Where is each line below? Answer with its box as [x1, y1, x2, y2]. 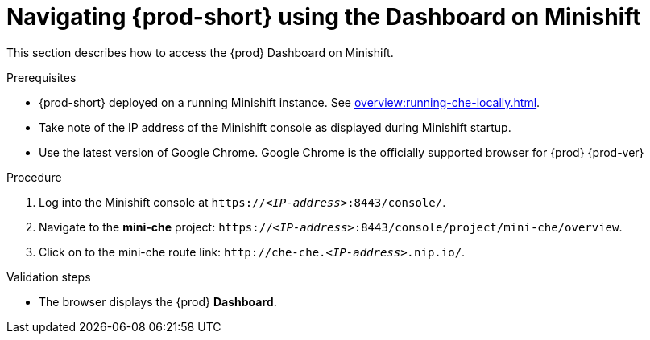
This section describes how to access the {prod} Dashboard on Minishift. [6, 45, 394, 59]
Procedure [6, 170, 62, 184]
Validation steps [6, 269, 91, 284]
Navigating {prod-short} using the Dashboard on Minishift [6, 3, 641, 31]
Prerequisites [6, 70, 77, 84]
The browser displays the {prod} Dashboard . [39, 294, 277, 309]
